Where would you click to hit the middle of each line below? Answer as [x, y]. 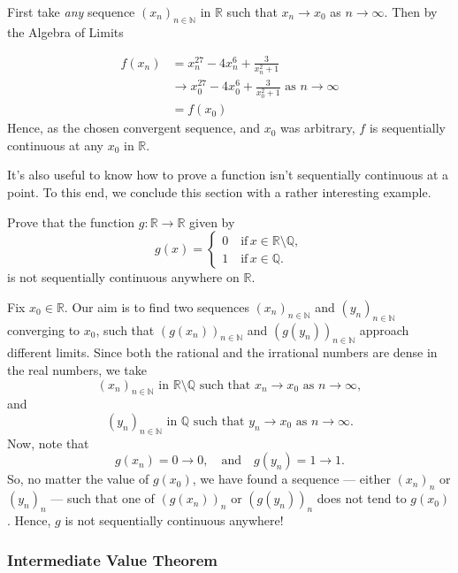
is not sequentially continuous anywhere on [123, 277]
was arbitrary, [318, 128]
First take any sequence [71, 11]
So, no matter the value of [78, 479]
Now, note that [48, 443]
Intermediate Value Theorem [113, 559]
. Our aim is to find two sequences [156, 306]
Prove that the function [71, 222]
